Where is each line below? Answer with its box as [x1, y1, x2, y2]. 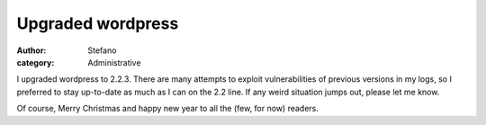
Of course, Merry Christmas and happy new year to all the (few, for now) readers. [16, 103, 319, 114]
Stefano [87, 45, 117, 56]
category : [16, 57, 55, 67]
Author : [16, 45, 47, 56]
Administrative [87, 57, 141, 67]
